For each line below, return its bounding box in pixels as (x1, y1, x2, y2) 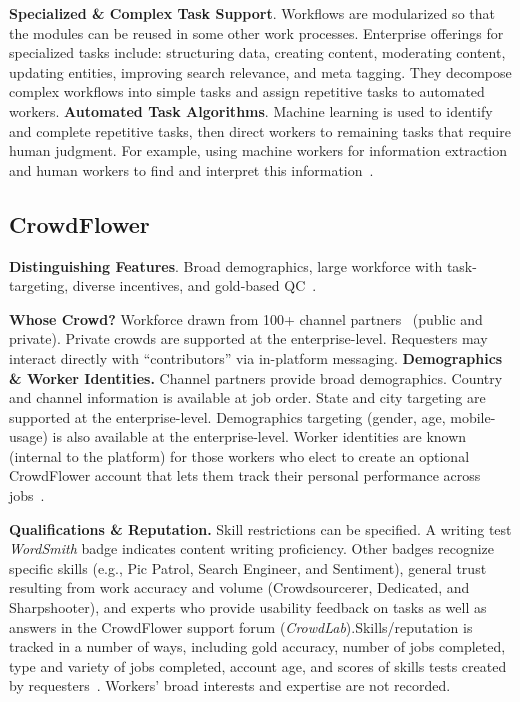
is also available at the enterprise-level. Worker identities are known (52, 426, 467, 447)
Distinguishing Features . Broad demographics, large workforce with (9, 255, 443, 276)
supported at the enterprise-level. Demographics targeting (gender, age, (9, 406, 446, 427)
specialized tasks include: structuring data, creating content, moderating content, (9, 42, 506, 63)
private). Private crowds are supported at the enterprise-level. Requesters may (9, 328, 488, 349)
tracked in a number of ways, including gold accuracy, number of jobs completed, (9, 636, 506, 657)
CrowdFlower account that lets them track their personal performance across (9, 465, 481, 486)
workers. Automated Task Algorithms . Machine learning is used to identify (9, 100, 493, 121)
